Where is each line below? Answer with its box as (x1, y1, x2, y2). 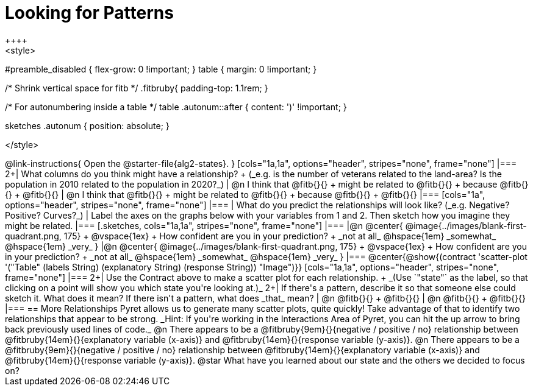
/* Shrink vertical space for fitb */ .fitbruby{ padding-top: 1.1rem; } (5, 82, 268, 93)
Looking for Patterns (5, 2, 174, 23)
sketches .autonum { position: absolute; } (5, 120, 170, 131)
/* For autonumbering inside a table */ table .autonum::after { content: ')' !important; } (5, 101, 347, 112)
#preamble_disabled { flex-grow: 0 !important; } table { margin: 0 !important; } (5, 63, 317, 74)
